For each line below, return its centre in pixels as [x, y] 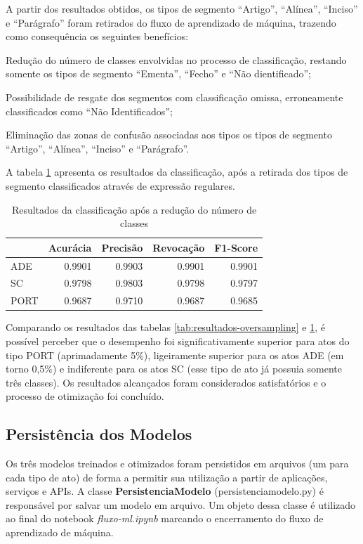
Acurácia [70, 247]
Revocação [179, 247]
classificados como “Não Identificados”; [89, 111]
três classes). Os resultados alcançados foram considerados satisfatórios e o [166, 382]
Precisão [122, 247]
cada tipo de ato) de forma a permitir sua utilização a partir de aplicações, [167, 477]
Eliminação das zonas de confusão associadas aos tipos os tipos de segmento [169, 135]
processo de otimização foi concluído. [85, 396]
